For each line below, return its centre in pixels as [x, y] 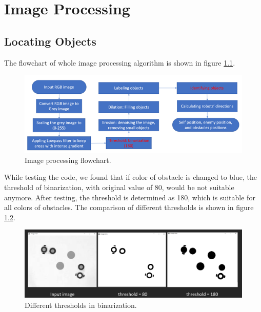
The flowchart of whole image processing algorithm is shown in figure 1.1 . [120, 62]
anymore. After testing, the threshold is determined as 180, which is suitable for [130, 197]
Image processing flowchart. [68, 160]
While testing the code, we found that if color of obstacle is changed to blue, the [130, 177]
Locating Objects [50, 41]
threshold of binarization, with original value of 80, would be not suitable [119, 187]
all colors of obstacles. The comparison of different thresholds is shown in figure [129, 207]
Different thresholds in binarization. [81, 305]
